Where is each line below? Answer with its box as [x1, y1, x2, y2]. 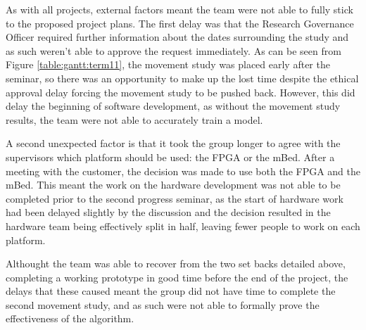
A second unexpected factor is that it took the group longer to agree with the [6, 136, 341, 151]
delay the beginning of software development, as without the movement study [6, 99, 341, 113]
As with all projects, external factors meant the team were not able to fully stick [6, 2, 353, 16]
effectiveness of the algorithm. [6, 311, 134, 326]
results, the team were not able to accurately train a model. [6, 112, 263, 127]
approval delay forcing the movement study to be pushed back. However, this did [6, 84, 355, 99]
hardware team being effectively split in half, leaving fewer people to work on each [6, 218, 360, 233]
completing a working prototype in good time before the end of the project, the [6, 269, 348, 284]
